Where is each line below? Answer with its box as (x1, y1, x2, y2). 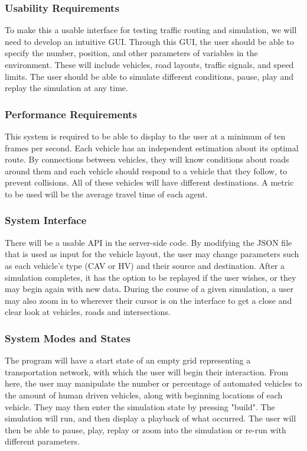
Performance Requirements (5, 106, 137, 121)
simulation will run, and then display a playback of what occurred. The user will (5, 412, 296, 424)
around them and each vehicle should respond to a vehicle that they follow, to (5, 164, 288, 177)
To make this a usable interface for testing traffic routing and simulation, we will (5, 24, 297, 36)
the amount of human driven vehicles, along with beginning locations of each (5, 388, 283, 401)
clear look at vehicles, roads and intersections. (5, 306, 171, 318)
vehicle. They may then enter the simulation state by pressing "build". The (5, 400, 275, 413)
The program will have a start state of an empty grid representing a (5, 354, 251, 366)
